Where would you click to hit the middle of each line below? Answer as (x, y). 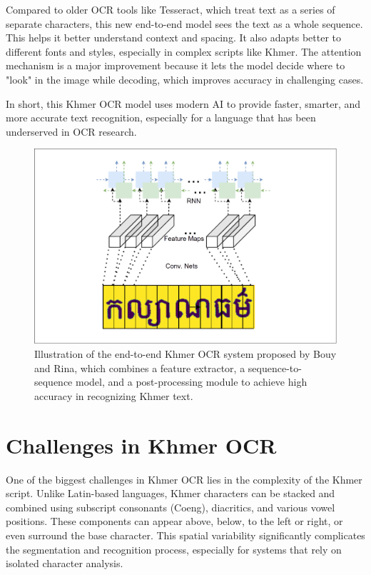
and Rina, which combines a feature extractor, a (140, 367)
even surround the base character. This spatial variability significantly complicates (185, 535)
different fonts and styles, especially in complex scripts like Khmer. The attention (184, 51)
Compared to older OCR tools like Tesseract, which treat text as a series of (171, 9)
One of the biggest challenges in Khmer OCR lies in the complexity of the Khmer (184, 479)
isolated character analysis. (65, 563)
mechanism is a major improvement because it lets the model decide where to (176, 65)
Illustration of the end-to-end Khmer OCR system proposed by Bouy (185, 354)
